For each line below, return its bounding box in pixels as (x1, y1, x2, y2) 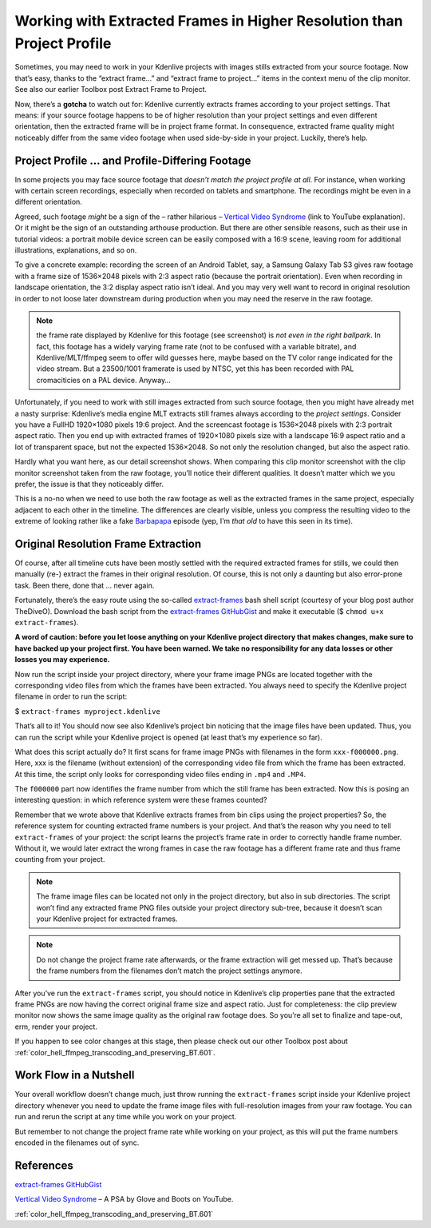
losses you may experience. (14, 655, 110, 664)
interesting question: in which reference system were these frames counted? (14, 795, 267, 805)
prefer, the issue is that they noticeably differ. (14, 479, 164, 488)
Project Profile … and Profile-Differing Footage (14, 153, 251, 167)
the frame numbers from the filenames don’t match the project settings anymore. (36, 966, 302, 975)
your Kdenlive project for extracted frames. (36, 914, 179, 923)
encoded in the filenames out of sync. (14, 1138, 140, 1147)
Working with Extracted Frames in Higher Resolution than (14, 12, 403, 30)
